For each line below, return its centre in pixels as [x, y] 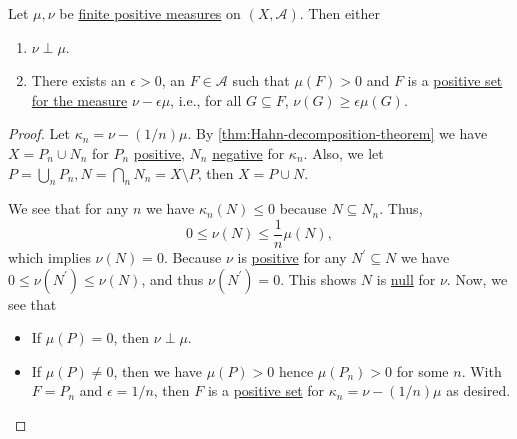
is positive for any [292, 257]
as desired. [478, 390]
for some [422, 370]
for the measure [79, 99]
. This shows [318, 278]
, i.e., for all [206, 99]
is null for [406, 278]
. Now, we [477, 278]
